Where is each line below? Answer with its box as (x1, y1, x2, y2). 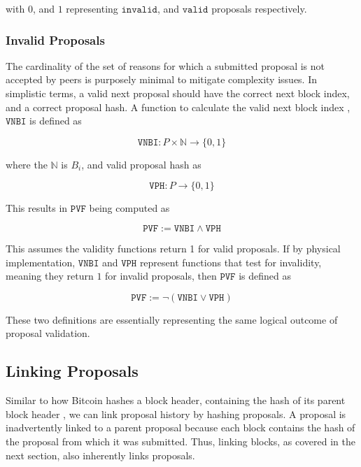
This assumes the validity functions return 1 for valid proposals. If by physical (6, 240, 341, 255)
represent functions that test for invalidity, (139, 254, 322, 269)
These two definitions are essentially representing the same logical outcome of (6, 312, 338, 326)
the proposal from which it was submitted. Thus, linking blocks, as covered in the (6, 433, 355, 448)
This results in (6, 201, 68, 215)
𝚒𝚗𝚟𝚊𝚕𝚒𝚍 (121, 5, 157, 15)
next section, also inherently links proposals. (6, 447, 195, 462)
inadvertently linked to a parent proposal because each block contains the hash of (6, 420, 355, 435)
